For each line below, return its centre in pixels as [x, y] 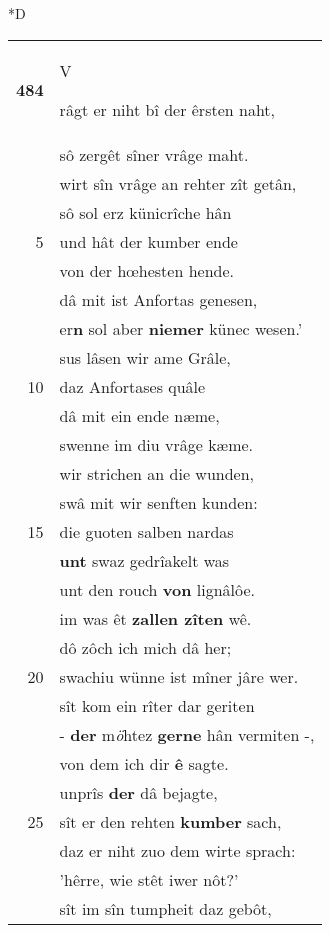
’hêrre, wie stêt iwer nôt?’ [149, 879]
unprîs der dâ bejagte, [138, 792]
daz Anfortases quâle [132, 386]
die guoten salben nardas [146, 531]
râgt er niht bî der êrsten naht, [167, 109]
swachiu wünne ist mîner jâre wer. [179, 676]
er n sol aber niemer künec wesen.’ [181, 328]
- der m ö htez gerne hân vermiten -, [187, 734]
